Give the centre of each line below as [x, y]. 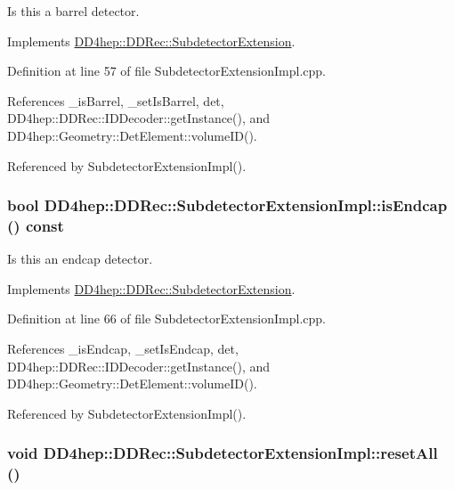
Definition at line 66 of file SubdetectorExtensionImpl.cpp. [166, 318]
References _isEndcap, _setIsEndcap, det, [123, 349]
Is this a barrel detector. [73, 11]
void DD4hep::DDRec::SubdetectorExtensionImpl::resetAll [223, 453]
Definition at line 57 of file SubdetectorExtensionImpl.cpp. [166, 71]
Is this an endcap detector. [80, 259]
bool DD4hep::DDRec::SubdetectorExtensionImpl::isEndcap [227, 205]
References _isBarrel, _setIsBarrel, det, [116, 100]
